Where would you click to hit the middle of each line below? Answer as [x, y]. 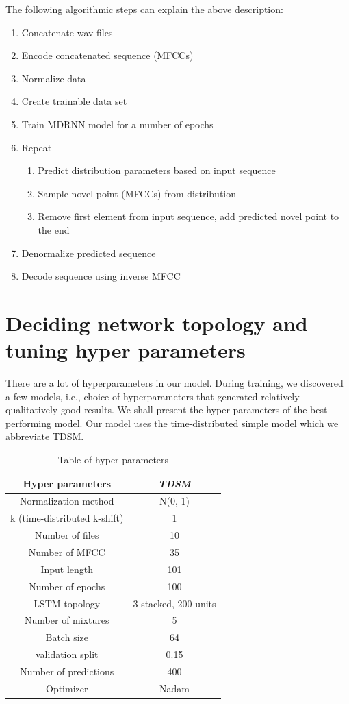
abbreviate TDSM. [45, 436]
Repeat [37, 147]
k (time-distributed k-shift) [67, 518]
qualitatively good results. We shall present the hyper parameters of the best [167, 410]
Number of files [67, 535]
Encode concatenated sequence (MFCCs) [107, 55]
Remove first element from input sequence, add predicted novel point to [189, 216]
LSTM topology [67, 603]
